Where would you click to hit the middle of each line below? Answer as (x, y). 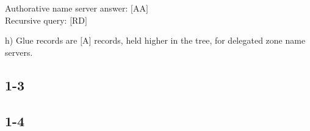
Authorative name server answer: (67, 8)
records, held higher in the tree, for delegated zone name (200, 40)
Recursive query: (36, 20)
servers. (19, 52)
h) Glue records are (41, 40)
